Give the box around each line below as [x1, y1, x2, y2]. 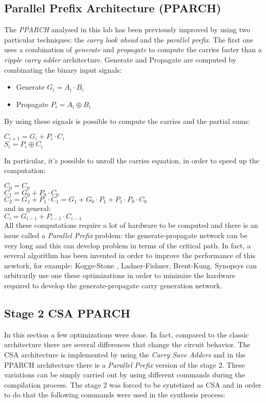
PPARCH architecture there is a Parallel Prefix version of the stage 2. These [4, 359, 245, 370]
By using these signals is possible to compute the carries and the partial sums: [4, 116, 250, 126]
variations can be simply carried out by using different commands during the [4, 369, 245, 380]
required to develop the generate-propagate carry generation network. [4, 280, 222, 291]
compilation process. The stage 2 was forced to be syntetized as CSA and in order [4, 379, 261, 390]
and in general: [4, 203, 51, 214]
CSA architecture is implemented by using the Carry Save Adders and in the [4, 349, 246, 359]
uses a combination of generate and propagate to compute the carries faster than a [4, 44, 262, 55]
